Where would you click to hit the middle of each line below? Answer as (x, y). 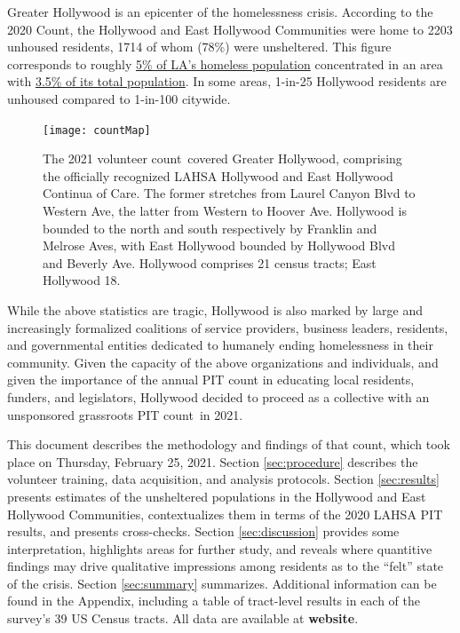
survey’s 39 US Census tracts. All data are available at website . (183, 618)
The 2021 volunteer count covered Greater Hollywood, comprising (222, 158)
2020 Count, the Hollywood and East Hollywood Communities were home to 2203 (230, 29)
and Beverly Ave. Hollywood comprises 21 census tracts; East (210, 262)
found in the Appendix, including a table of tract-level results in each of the (214, 601)
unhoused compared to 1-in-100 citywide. (119, 98)
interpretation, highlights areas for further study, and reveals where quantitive (220, 548)
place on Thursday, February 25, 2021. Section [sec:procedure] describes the (213, 461)
